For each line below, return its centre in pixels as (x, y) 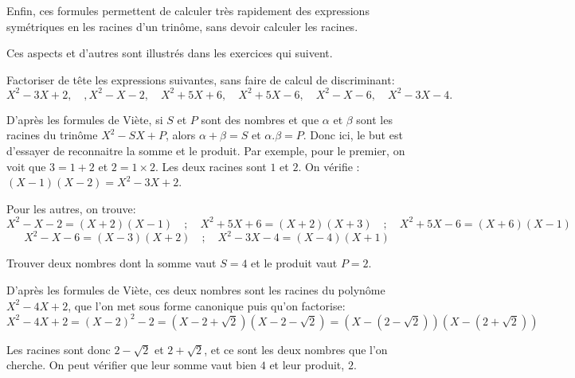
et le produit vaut (294, 263)
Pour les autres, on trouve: (71, 208)
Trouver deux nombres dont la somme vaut (111, 263)
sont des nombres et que (260, 119)
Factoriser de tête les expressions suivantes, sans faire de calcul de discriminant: (201, 79)
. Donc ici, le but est (353, 135)
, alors (180, 135)
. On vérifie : (329, 166)
